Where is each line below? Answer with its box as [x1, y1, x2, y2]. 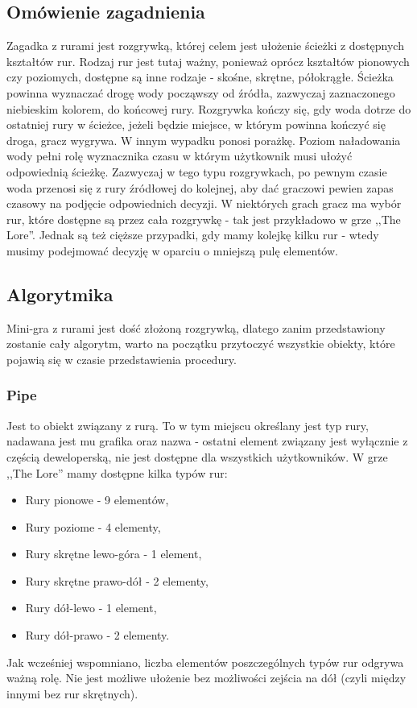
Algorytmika [6, 281, 114, 306]
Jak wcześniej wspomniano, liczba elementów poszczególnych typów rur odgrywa [6, 653, 404, 670]
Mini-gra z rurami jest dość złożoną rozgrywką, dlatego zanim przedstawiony [6, 319, 386, 336]
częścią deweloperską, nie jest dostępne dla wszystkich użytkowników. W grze [6, 448, 388, 465]
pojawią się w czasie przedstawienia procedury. [6, 350, 237, 367]
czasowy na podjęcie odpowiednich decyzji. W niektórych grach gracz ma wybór [6, 195, 402, 212]
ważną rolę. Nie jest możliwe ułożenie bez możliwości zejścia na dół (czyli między [6, 669, 407, 686]
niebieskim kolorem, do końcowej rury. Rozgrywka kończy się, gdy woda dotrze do [6, 100, 411, 117]
